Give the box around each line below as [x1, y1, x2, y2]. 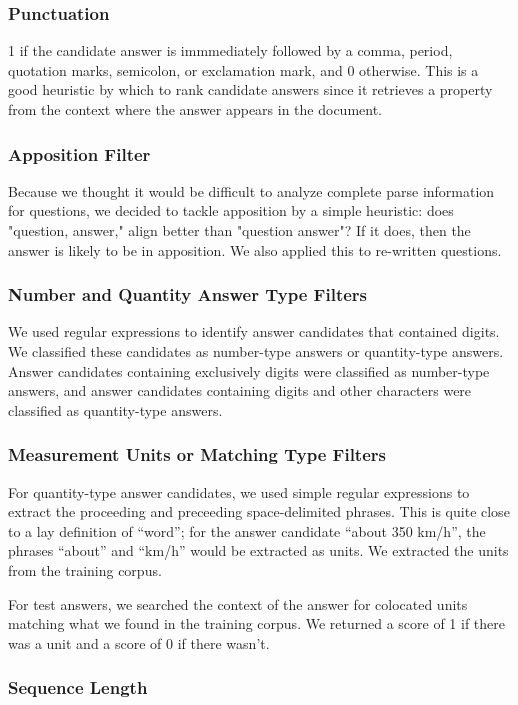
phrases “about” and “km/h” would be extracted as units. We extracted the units [8, 540, 509, 561]
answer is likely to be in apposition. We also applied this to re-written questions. [8, 239, 502, 260]
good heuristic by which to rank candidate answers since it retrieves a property [8, 79, 493, 100]
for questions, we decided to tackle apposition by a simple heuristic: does [8, 200, 454, 221]
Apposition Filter [8, 141, 151, 166]
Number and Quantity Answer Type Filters [8, 282, 368, 307]
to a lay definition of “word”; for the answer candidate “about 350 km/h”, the [8, 520, 486, 541]
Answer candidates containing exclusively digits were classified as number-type [8, 360, 490, 381]
